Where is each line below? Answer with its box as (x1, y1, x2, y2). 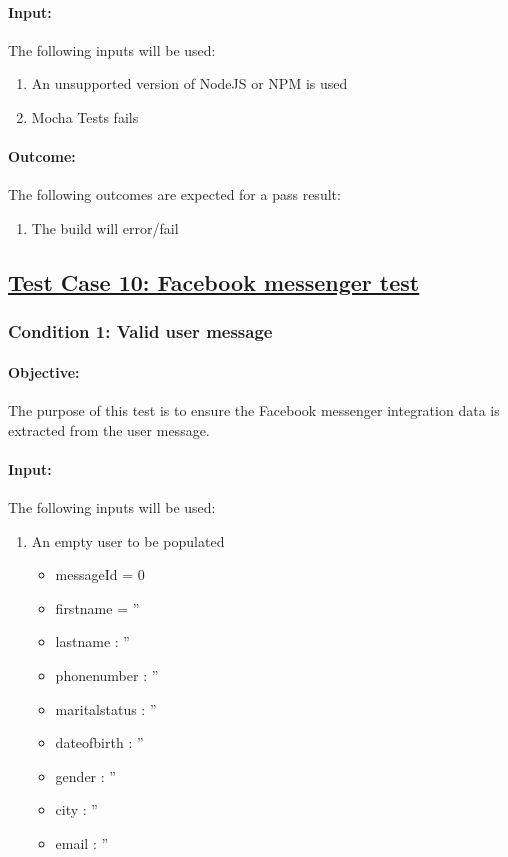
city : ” (55, 799, 98, 820)
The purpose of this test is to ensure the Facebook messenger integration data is (8, 399, 500, 420)
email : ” (55, 832, 109, 853)
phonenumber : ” (55, 664, 159, 685)
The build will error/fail (31, 217, 179, 238)
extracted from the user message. (8, 419, 210, 440)
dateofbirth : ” (55, 732, 144, 753)
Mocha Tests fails (31, 106, 139, 127)
